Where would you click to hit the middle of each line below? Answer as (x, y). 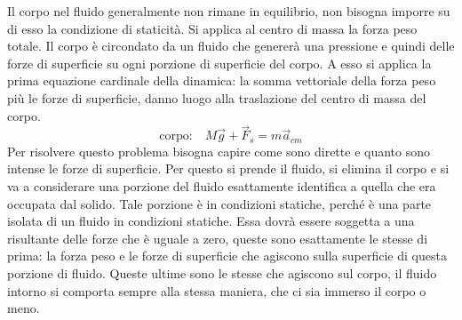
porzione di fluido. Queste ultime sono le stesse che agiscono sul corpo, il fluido (222, 272)
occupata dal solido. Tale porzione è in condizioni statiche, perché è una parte (219, 203)
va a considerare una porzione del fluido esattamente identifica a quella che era (222, 186)
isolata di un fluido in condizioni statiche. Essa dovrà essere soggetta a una (211, 221)
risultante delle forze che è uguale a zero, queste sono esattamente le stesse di (218, 238)
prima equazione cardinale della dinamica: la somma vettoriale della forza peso (222, 80)
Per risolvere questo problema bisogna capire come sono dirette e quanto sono (219, 151)
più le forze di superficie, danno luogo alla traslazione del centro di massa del (217, 97)
